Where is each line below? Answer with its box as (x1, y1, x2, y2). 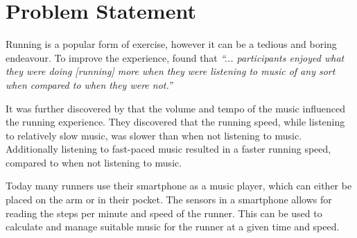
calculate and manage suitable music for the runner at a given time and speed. (6, 219, 340, 234)
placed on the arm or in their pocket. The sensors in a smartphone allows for (6, 192, 332, 207)
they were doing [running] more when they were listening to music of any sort (6, 64, 336, 78)
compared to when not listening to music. (6, 155, 182, 169)
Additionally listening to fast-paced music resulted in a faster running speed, (6, 142, 331, 156)
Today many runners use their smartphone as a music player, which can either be (6, 178, 352, 193)
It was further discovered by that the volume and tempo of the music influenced (6, 101, 345, 115)
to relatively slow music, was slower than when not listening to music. (6, 128, 302, 142)
